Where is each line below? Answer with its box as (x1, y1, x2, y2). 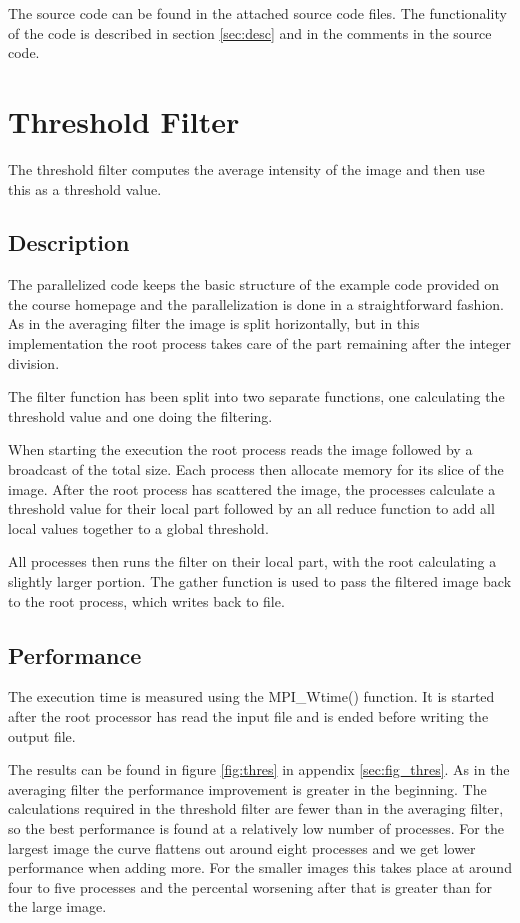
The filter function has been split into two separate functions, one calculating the (8, 386, 505, 407)
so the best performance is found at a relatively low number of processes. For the (8, 817, 504, 838)
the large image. (8, 896, 107, 917)
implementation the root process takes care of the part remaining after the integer (8, 333, 511, 354)
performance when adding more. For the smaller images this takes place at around (8, 857, 512, 878)
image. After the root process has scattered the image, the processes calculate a (8, 478, 496, 499)
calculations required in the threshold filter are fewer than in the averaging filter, (8, 798, 504, 819)
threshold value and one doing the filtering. (8, 405, 273, 426)
